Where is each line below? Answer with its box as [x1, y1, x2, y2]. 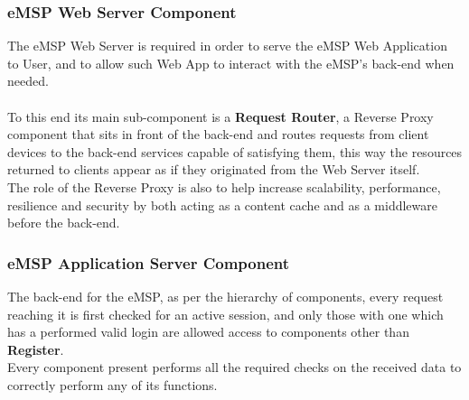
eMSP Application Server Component [7, 251, 290, 274]
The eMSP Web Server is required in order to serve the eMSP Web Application [7, 36, 447, 55]
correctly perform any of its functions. [7, 375, 218, 394]
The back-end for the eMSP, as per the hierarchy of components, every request [7, 286, 444, 305]
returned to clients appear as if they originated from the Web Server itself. [7, 160, 420, 179]
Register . [7, 340, 64, 358]
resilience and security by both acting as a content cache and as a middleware [7, 195, 437, 214]
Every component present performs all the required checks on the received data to [7, 358, 462, 377]
